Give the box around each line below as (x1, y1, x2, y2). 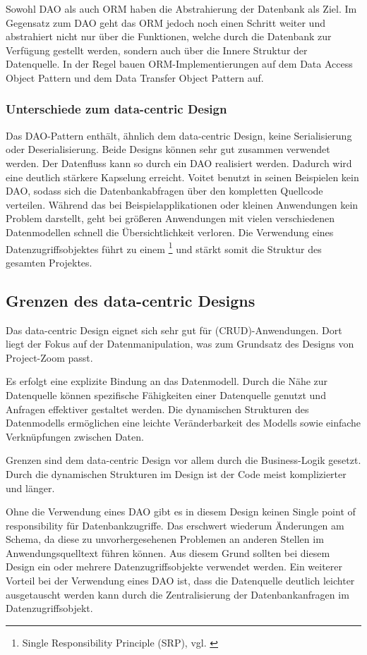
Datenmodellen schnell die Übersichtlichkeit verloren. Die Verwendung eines (6, 224, 334, 239)
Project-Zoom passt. (6, 350, 93, 365)
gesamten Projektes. (6, 255, 92, 269)
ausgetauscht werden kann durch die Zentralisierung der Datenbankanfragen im (6, 587, 349, 601)
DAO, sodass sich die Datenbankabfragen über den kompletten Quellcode (6, 183, 323, 198)
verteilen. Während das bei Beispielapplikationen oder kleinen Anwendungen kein (6, 197, 359, 212)
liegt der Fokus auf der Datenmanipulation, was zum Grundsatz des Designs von (6, 336, 354, 351)
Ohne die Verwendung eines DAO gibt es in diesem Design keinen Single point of (6, 504, 356, 519)
